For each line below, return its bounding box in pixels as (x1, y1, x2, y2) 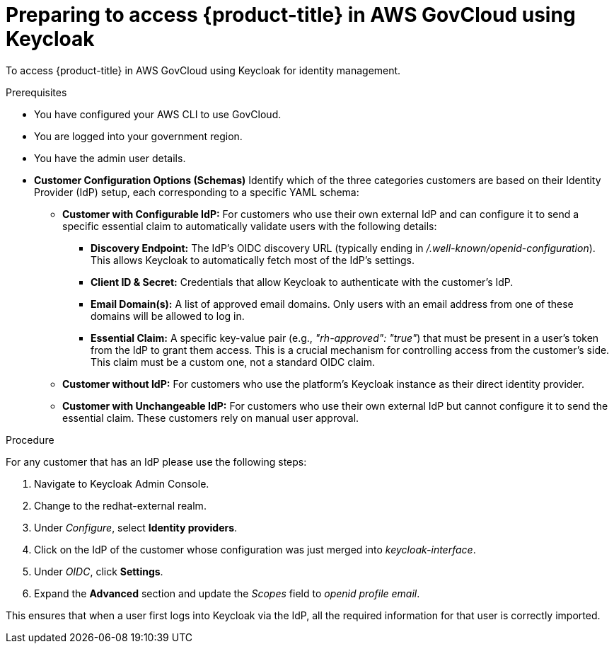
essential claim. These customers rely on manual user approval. (62, 411, 359, 424)
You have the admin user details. (34, 151, 186, 164)
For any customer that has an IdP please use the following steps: (6, 455, 307, 468)
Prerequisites (6, 86, 67, 98)
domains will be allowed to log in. (91, 309, 245, 322)
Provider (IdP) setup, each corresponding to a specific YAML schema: (34, 185, 359, 198)
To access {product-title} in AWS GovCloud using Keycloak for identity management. (6, 64, 401, 76)
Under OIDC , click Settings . (34, 565, 163, 578)
